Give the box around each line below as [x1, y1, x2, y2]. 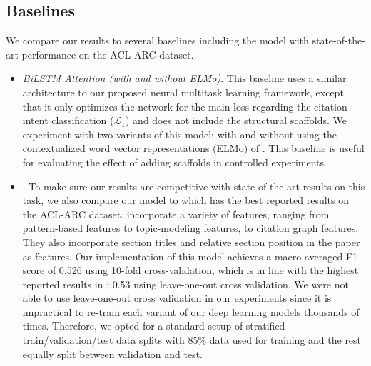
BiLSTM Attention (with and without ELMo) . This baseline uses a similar [22, 71, 347, 86]
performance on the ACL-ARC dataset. [21, 46, 194, 61]
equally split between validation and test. [22, 346, 203, 361]
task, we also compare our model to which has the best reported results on [22, 193, 349, 208]
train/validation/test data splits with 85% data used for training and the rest [22, 332, 362, 347]
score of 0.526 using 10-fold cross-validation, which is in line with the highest [22, 263, 359, 278]
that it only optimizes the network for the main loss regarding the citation [22, 98, 347, 113]
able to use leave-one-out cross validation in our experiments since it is [22, 290, 332, 305]
